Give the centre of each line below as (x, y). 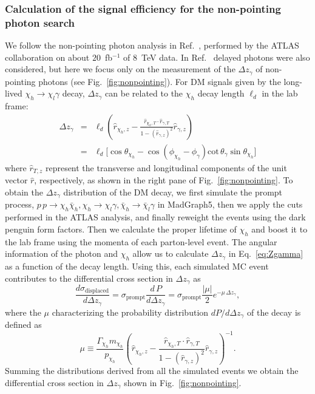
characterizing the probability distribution (130, 312)
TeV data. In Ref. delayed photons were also (225, 57)
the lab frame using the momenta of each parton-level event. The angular (141, 241)
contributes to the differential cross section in (89, 278)
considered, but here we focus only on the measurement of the (120, 69)
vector (16, 180)
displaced (97, 291)
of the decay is (274, 312)
